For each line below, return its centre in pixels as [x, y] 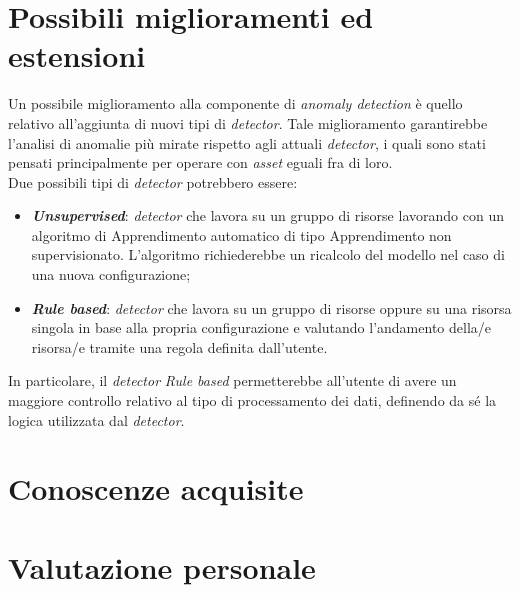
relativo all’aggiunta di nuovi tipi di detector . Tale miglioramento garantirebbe [248, 122]
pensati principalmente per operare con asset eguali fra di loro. [200, 162]
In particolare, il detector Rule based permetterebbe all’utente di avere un [232, 380]
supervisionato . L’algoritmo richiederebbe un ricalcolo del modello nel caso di [268, 254]
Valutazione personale [162, 566]
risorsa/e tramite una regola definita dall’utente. [179, 346]
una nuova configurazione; [111, 274]
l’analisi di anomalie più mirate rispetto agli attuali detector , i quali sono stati [247, 142]
